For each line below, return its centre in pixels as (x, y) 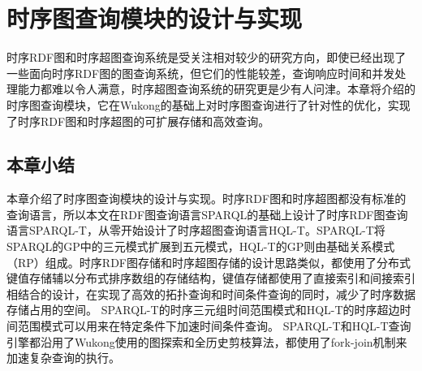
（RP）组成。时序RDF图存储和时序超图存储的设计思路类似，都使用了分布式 (209, 262)
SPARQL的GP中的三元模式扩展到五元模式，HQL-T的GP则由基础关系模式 (201, 246)
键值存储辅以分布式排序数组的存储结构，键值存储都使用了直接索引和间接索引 (211, 278)
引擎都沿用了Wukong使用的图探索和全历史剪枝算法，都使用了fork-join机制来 (207, 341)
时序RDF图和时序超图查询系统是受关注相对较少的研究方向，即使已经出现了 (207, 57)
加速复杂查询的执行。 (63, 358)
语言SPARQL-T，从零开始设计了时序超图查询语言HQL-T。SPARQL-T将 (196, 230)
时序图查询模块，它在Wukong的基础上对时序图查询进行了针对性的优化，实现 (209, 104)
